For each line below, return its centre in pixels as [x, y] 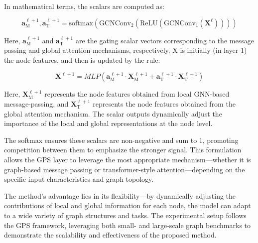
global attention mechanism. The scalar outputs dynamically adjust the [113, 113]
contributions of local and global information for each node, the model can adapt [128, 205]
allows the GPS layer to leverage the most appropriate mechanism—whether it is [128, 159]
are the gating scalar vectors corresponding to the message [165, 40]
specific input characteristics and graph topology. [79, 179]
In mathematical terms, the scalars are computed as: [84, 6]
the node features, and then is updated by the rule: [82, 60]
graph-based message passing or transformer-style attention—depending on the [125, 169]
